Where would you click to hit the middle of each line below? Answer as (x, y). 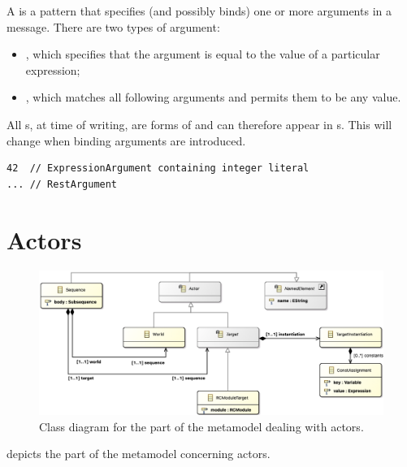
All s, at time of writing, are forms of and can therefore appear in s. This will (199, 124)
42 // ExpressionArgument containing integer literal (158, 169)
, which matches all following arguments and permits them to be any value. (213, 97)
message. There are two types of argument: (113, 26)
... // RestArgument (62, 184)
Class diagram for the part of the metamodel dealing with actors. (201, 426)
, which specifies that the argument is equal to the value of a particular (203, 54)
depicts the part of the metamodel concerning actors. (139, 454)
